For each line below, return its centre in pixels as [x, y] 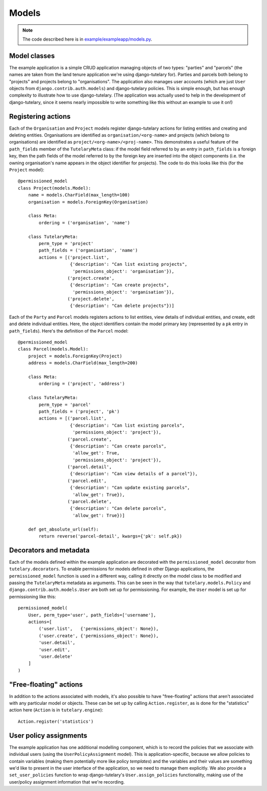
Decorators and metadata [49, 550]
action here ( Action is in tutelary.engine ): [56, 710]
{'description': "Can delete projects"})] [122, 306]
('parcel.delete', [90, 502]
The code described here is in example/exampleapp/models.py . [88, 39]
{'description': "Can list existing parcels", [127, 425]
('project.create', [91, 278]
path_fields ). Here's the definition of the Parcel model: [69, 331]
